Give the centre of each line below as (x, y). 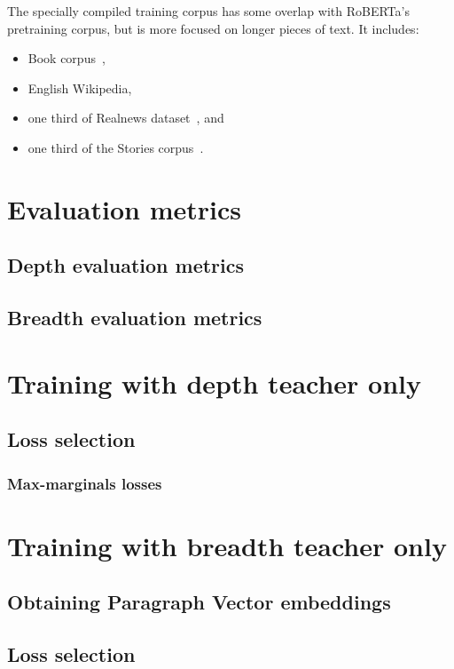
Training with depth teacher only (215, 382)
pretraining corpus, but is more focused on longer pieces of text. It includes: (213, 28)
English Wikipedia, (80, 88)
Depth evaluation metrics (126, 265)
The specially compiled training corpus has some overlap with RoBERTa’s (208, 11)
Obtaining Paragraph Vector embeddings (199, 602)
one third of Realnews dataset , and (126, 118)
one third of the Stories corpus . (116, 147)
